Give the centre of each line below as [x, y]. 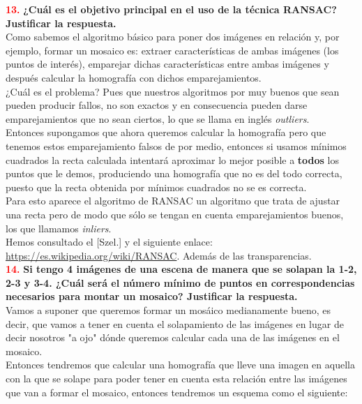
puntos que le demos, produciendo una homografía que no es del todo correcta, [174, 173]
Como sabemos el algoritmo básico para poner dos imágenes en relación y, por [173, 37]
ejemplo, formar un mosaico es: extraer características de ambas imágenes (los [172, 50]
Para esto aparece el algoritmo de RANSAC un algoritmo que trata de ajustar [173, 201]
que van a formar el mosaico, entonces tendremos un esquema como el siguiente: [177, 392]
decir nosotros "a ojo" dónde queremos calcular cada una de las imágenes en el [173, 337]
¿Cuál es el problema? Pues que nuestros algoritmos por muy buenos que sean [173, 91]
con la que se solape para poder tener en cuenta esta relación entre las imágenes [176, 379]
